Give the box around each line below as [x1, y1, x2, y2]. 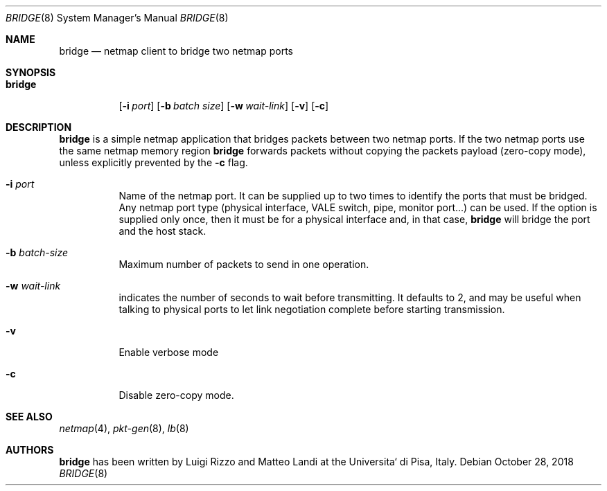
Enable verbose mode [118, 346, 219, 358]
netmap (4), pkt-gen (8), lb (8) [59, 422, 189, 434]
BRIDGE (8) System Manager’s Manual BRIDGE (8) [6, 12, 229, 24]
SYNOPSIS [6, 66, 56, 78]
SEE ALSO [6, 411, 53, 422]
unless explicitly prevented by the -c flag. [59, 157, 248, 168]
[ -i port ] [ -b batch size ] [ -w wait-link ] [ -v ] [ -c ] [118, 100, 329, 111]
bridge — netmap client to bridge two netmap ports [59, 45, 293, 57]
